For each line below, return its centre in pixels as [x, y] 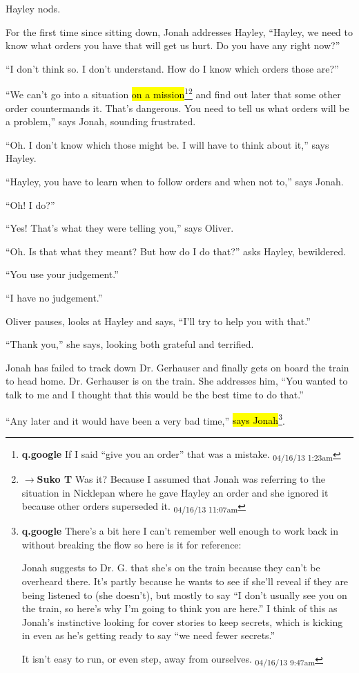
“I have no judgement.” [54, 297]
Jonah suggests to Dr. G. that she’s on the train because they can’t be [171, 568]
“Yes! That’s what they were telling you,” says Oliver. [120, 228]
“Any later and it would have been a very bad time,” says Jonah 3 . [145, 419]
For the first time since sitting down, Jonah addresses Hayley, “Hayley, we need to [179, 31]
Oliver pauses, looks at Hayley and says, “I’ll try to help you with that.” [158, 321]
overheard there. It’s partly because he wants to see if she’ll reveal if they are [185, 581]
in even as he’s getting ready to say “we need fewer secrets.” [148, 635]
